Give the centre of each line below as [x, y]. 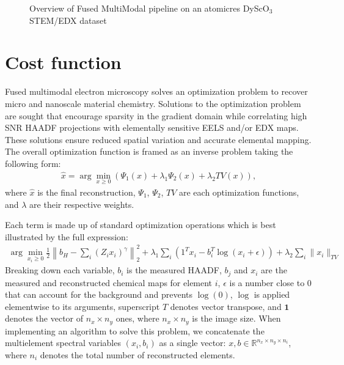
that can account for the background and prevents [99, 294]
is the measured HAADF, [174, 270]
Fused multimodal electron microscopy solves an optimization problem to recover [156, 91]
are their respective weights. [82, 204]
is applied [272, 294]
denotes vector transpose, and [226, 306]
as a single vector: [192, 343]
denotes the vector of [44, 318]
